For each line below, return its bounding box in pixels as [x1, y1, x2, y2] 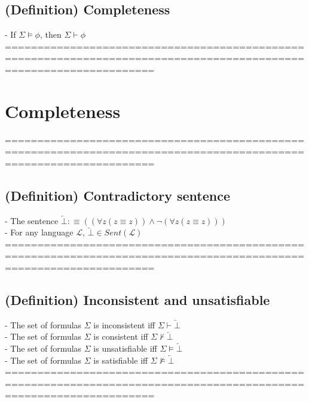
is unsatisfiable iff [93, 342, 157, 355]
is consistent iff [93, 330, 148, 343]
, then [39, 28, 62, 41]
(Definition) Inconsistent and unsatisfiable [5, 291, 270, 309]
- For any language [5, 226, 74, 238]
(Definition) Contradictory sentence [5, 186, 230, 204]
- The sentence [5, 214, 59, 226]
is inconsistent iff [93, 318, 155, 331]
